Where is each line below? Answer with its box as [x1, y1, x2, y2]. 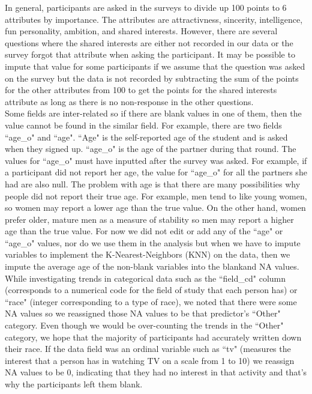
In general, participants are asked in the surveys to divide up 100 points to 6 [5, 1, 287, 13]
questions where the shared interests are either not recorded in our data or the [5, 36, 293, 49]
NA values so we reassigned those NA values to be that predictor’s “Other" [5, 307, 281, 320]
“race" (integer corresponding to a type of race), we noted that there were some [5, 295, 297, 308]
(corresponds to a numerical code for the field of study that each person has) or [5, 283, 298, 296]
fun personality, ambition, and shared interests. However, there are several [5, 25, 278, 37]
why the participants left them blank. [5, 378, 143, 390]
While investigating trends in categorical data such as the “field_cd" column [5, 271, 286, 284]
